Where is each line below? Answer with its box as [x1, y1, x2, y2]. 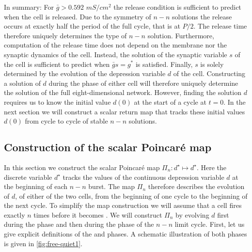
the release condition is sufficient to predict [113, 2, 241, 12]
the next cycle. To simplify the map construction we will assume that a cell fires [4, 200, 242, 210]
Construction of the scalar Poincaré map [4, 140, 212, 155]
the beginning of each [4, 181, 68, 191]
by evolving [175, 209, 209, 220]
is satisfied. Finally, [135, 59, 193, 69]
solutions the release [172, 11, 232, 21]
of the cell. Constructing [173, 68, 246, 79]
